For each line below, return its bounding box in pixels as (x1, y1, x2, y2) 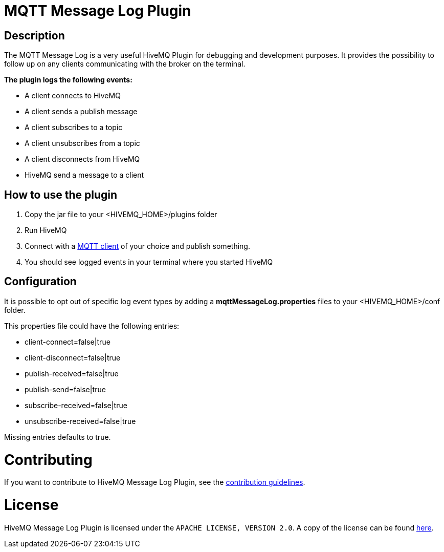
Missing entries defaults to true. (4, 432, 111, 441)
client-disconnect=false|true (25, 353, 121, 362)
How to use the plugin (4, 188, 118, 201)
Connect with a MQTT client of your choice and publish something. (25, 242, 250, 251)
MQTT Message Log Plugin (4, 2, 191, 19)
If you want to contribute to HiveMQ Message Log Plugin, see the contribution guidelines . (4, 478, 305, 487)
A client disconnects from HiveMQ (25, 155, 140, 164)
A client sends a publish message (25, 107, 138, 116)
